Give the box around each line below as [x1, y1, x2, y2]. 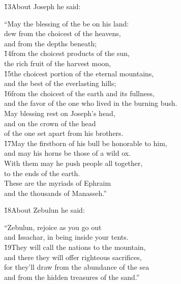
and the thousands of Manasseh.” [4, 187, 107, 198]
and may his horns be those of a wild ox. [4, 148, 131, 158]
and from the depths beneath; [4, 38, 97, 48]
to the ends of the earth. [4, 167, 80, 178]
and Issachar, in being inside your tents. [4, 232, 129, 242]
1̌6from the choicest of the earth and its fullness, [4, 88, 155, 98]
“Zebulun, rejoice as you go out [4, 221, 102, 232]
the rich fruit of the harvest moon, [4, 58, 111, 68]
